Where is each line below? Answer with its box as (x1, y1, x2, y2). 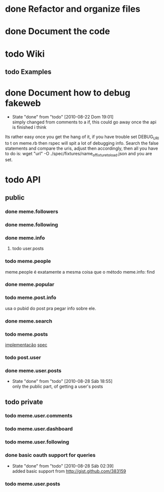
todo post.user (5, 354, 41, 361)
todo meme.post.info (5, 294, 56, 301)
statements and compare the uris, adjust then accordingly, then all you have (5, 145, 158, 151)
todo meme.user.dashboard (5, 425, 73, 432)
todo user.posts (12, 246, 44, 252)
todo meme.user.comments (5, 412, 72, 419)
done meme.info (5, 234, 45, 241)
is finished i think (12, 124, 47, 130)
